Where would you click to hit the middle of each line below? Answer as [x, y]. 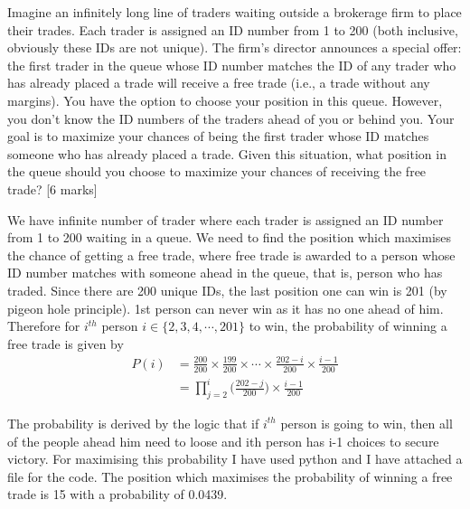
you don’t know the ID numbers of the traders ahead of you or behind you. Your [231, 118]
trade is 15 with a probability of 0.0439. [117, 494]
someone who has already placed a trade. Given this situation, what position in [227, 153]
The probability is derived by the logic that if [133, 423]
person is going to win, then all [367, 423]
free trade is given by [66, 343]
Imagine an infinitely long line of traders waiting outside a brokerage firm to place [235, 12]
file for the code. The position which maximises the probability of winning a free [230, 476]
